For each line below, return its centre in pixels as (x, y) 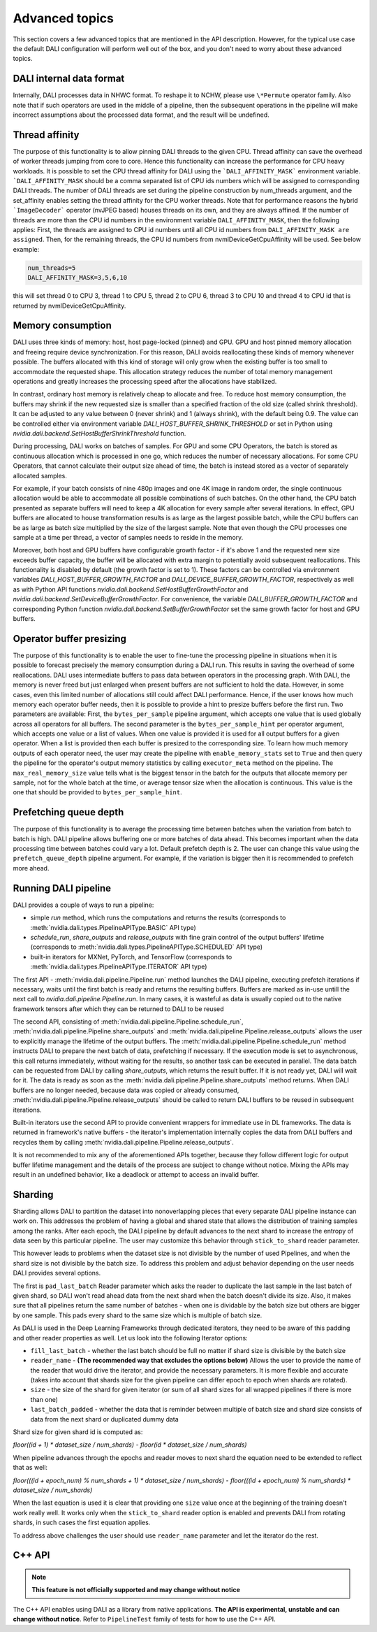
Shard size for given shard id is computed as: (78, 1432)
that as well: (30, 1468)
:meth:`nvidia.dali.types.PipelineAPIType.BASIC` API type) (113, 927)
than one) (44, 1399)
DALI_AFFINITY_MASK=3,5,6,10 (77, 278)
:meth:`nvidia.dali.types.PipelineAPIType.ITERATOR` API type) (119, 967)
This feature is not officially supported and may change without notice (136, 1590)
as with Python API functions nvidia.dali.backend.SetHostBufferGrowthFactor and (131, 589)
